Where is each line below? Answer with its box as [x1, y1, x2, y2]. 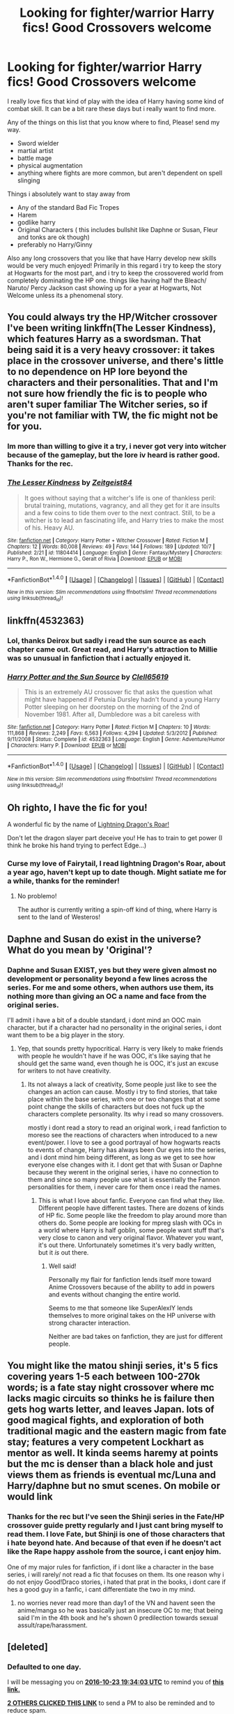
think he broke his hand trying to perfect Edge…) [7, 841, 147, 849]
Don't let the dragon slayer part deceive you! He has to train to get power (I [7, 833, 223, 842]
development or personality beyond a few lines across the [7, 974, 208, 984]
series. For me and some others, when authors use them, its [7, 982, 214, 992]
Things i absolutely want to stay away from [7, 189, 131, 198]
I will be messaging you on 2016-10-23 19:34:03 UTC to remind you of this [7, 1678, 224, 1686]
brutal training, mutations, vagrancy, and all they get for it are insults [24, 501, 221, 510]
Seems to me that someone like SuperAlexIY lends [48, 1304, 193, 1312]
